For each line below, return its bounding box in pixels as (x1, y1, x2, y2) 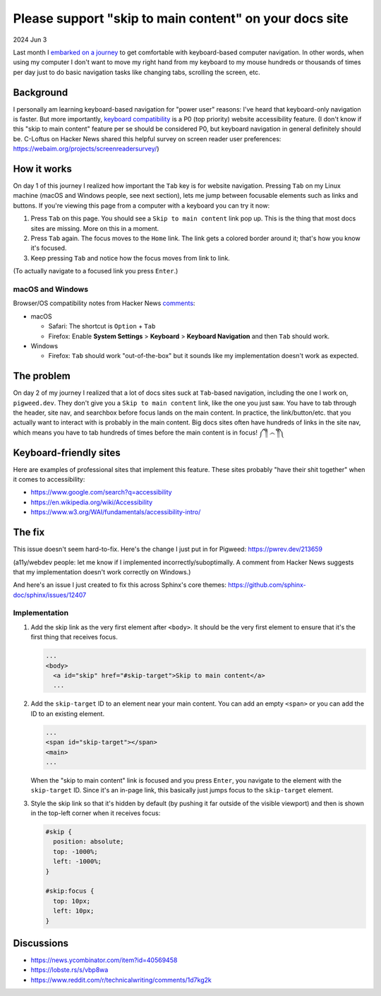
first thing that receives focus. (30, 633, 118, 641)
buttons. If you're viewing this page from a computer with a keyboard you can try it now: (13, 201, 270, 210)
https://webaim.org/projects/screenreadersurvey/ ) (13, 145, 159, 153)
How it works (13, 163, 72, 174)
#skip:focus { (45, 887, 95, 895)
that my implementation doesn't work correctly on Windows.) (13, 567, 191, 576)
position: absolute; (53, 838, 124, 846)
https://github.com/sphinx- (228, 581, 306, 589)
